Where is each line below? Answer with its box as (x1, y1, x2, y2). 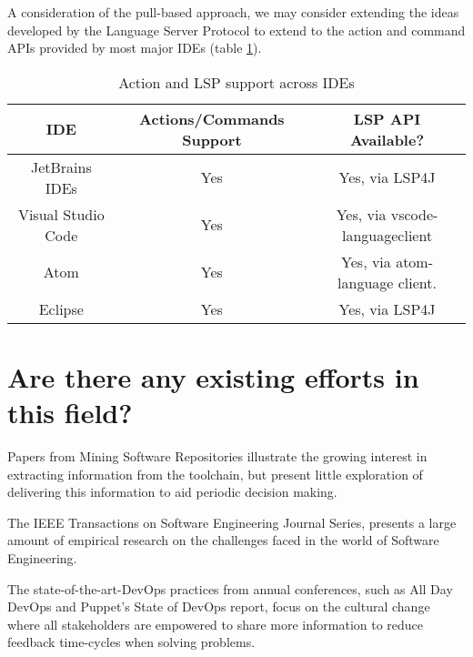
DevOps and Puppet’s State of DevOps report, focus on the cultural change (7, 597, 430, 616)
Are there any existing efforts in (7, 358, 419, 395)
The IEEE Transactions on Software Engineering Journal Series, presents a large (7, 512, 457, 531)
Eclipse (38, 298, 84, 319)
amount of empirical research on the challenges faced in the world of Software (7, 531, 439, 550)
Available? (350, 128, 425, 150)
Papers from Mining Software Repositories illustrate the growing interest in (7, 447, 428, 466)
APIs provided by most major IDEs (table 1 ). (7, 38, 262, 57)
